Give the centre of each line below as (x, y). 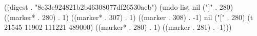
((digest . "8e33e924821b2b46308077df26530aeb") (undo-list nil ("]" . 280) (119, 7)
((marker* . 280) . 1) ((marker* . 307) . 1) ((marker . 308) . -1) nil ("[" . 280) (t (129, 17)
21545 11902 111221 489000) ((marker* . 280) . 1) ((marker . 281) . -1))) (118, 27)
